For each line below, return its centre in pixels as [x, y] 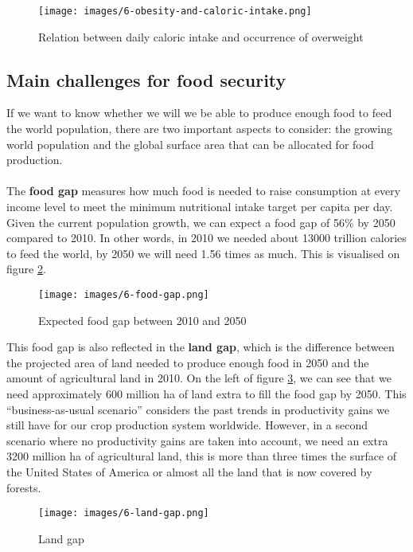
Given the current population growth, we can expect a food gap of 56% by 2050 [201, 222]
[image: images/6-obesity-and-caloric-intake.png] [175, 11]
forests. [24, 487]
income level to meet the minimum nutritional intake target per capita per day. [200, 207]
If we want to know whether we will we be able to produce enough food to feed [199, 113]
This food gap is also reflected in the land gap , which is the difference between [201, 347]
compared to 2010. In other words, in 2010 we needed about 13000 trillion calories [206, 238]
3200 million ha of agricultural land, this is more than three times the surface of [202, 456]
